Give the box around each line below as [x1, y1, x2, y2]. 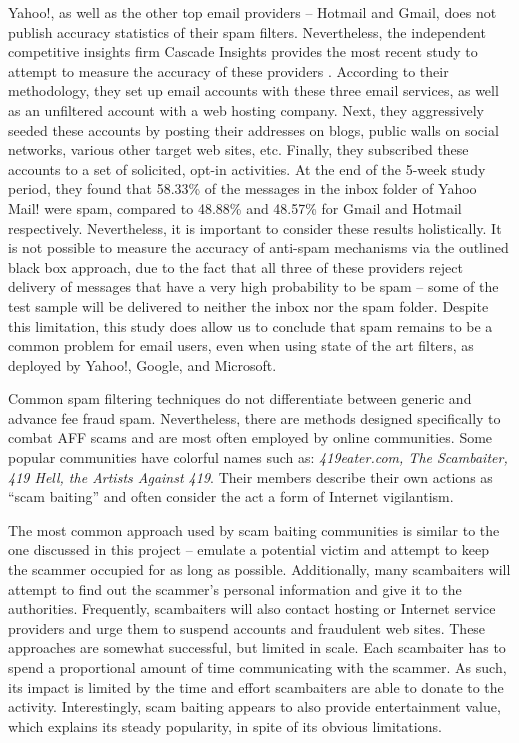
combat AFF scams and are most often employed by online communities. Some [8, 427, 493, 448]
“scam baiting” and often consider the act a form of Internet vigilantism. [8, 486, 454, 507]
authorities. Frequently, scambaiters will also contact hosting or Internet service [8, 598, 496, 619]
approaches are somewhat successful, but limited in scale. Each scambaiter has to [8, 637, 506, 658]
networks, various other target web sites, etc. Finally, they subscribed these [8, 139, 469, 160]
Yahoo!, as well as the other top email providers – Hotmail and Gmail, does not [8, 2, 497, 22]
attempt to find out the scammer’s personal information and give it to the [8, 578, 462, 599]
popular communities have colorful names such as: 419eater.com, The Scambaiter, [8, 447, 508, 468]
